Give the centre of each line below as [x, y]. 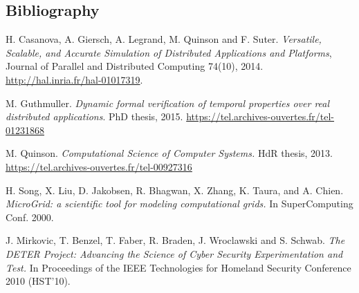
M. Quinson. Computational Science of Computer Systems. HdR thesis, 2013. [169, 153]
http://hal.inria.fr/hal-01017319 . [74, 79]
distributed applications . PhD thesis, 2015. [94, 116]
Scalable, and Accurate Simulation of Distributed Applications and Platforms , [169, 52]
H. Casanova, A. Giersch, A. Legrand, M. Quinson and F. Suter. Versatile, [164, 39]
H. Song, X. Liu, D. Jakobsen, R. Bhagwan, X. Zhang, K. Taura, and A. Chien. [175, 190]
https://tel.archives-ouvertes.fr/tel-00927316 [99, 166]
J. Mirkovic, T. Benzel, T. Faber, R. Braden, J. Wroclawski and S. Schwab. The [175, 240]
